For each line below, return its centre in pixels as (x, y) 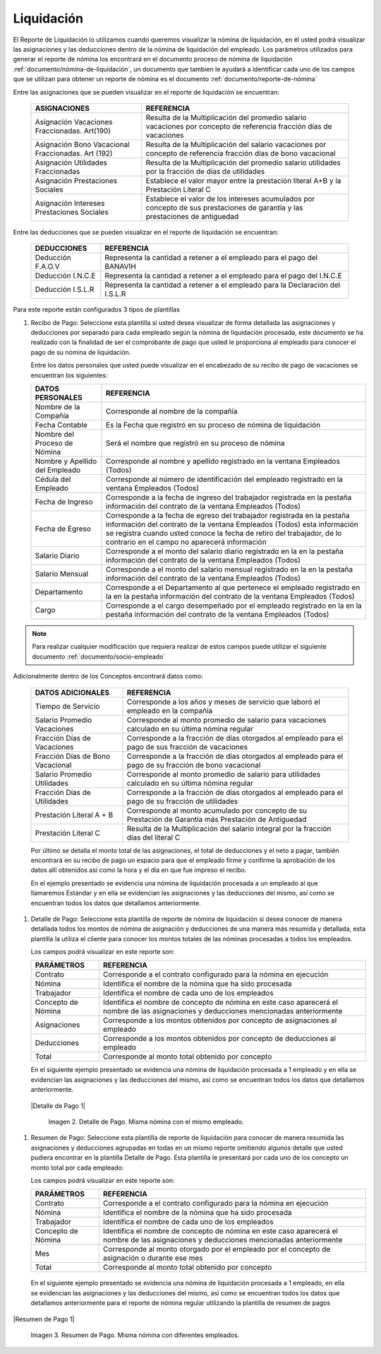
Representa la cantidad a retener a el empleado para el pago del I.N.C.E (223, 276)
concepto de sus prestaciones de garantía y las (224, 207)
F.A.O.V (47, 266)
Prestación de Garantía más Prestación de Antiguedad (217, 819)
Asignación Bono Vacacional (82, 144)
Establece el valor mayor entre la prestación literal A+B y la (243, 180)
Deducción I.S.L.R (65, 290)
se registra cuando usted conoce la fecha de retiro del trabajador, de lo (224, 534)
